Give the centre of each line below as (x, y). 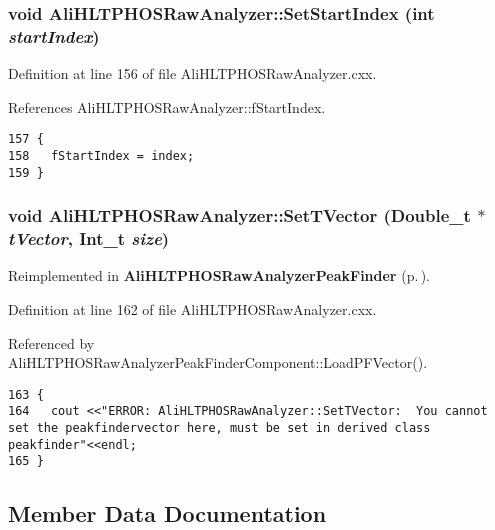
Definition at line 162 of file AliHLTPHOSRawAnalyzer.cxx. (192, 309)
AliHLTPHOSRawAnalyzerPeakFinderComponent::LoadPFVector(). (218, 362)
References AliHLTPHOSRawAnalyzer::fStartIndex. (167, 106)
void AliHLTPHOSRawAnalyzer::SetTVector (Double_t (239, 215)
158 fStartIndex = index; (101, 155)
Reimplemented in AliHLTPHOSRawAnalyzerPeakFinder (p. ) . (219, 275)
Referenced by (51, 342)
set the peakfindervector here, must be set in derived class (219, 428)
